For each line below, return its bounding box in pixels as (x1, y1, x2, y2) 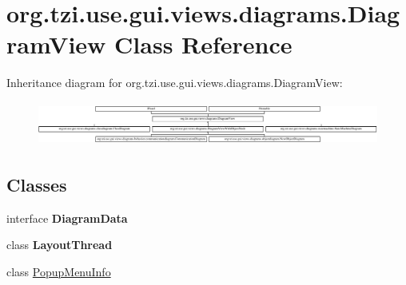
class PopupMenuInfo (6, 263, 111, 279)
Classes (6, 172, 67, 196)
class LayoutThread (6, 236, 113, 253)
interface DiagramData (6, 209, 128, 226)
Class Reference (114, 28, 293, 61)
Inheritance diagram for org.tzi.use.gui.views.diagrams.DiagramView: (6, 74, 343, 91)
